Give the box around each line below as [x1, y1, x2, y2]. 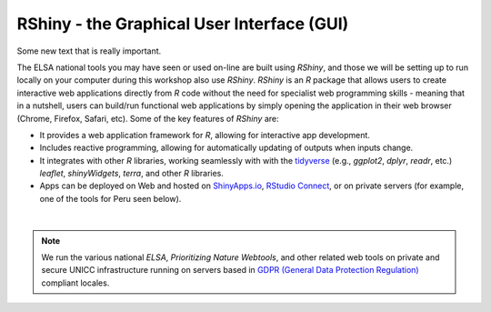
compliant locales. [41, 277, 110, 288]
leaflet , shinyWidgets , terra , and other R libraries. [39, 168, 225, 179]
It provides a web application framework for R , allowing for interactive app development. [39, 129, 370, 140]
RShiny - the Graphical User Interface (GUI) [16, 14, 349, 34]
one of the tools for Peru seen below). [39, 193, 182, 204]
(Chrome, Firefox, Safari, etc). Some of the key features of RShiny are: [16, 113, 279, 124]
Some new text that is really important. [16, 45, 162, 56]
